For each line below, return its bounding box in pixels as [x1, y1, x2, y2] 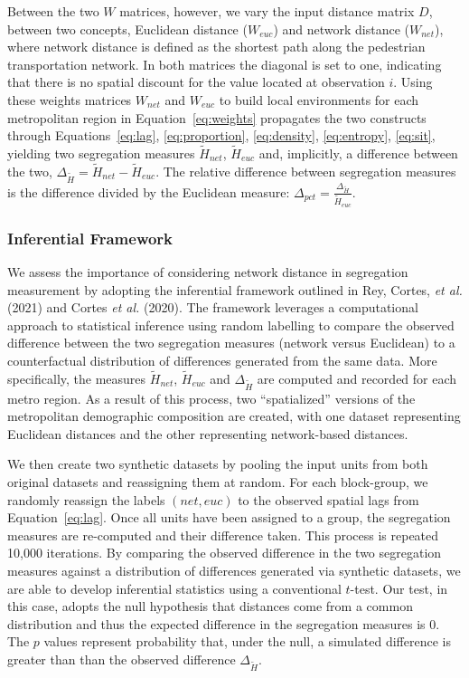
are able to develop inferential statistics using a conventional [7, 578, 342, 597]
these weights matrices [7, 90, 132, 109]
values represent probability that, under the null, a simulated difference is [43, 632, 451, 651]
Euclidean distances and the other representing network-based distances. [7, 424, 408, 443]
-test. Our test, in [350, 578, 448, 597]
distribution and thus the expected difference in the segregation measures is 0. [7, 614, 440, 633]
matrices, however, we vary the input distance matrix [119, 2, 415, 20]
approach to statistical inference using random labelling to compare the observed [7, 315, 455, 334]
